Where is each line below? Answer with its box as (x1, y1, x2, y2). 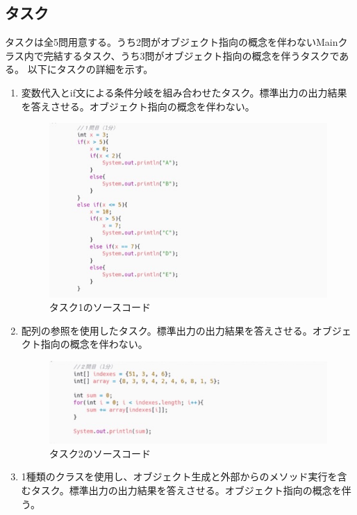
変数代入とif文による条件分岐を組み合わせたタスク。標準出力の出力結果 (21, 85, 347, 99)
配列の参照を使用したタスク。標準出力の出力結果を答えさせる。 (21, 323, 313, 337)
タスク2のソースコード (49, 446, 151, 460)
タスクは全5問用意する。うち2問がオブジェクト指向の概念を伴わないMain (5, 35, 338, 49)
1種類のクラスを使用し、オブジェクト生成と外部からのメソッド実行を (21, 469, 338, 484)
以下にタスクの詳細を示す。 (27, 62, 153, 76)
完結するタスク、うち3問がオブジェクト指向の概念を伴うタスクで (43, 48, 340, 62)
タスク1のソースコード (49, 300, 151, 314)
